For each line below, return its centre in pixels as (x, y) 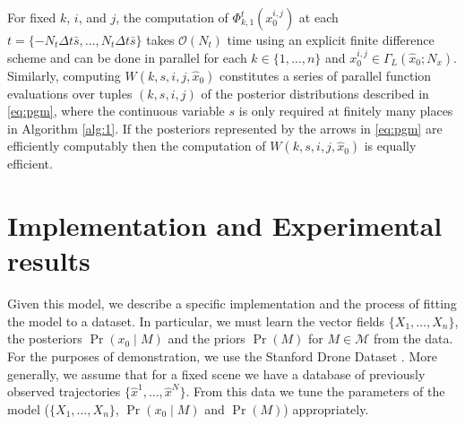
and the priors (207, 338)
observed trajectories (64, 391)
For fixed (32, 17)
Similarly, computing (64, 75)
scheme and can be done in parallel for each (127, 57)
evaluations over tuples (70, 93)
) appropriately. (326, 408)
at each (319, 17)
